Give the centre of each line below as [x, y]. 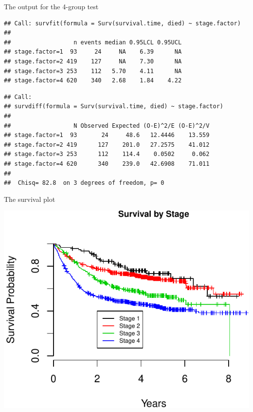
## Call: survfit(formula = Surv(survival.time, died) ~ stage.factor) [122, 23]
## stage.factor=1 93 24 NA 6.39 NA [93, 52]
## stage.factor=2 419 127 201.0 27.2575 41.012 [107, 145]
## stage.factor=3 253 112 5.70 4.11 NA [93, 71]
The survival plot [30, 199]
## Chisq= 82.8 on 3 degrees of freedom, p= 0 [84, 183]
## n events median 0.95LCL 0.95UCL [93, 42]
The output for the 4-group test [51, 6]
